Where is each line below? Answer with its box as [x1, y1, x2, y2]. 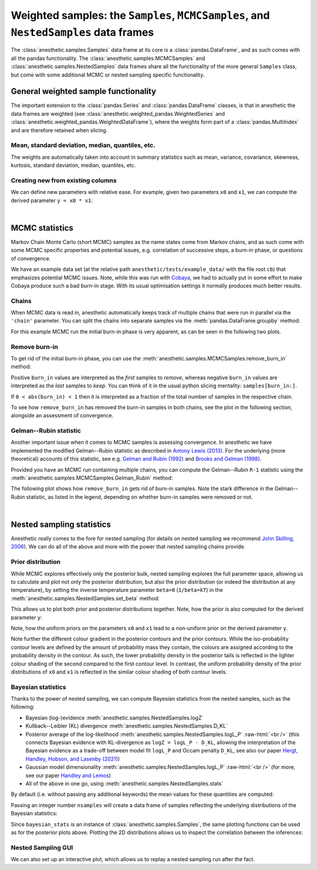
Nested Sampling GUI [11, 844, 73, 852]
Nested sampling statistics [11, 520, 111, 529]
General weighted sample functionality [11, 86, 157, 96]
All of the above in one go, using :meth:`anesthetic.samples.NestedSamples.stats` [25, 779, 224, 787]
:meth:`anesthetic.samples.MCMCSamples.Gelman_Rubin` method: [11, 474, 173, 481]
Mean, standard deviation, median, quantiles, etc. [11, 141, 156, 149]
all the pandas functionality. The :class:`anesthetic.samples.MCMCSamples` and [11, 55, 205, 62]
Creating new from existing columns [11, 176, 117, 185]
